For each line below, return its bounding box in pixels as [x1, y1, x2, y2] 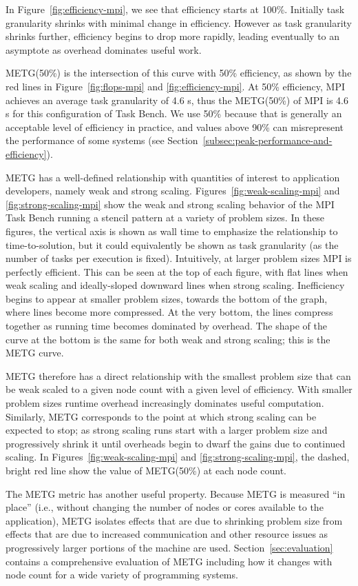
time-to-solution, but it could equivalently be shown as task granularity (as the [6, 237, 339, 252]
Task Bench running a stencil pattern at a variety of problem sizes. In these [6, 210, 325, 225]
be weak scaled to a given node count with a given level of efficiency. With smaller [6, 382, 352, 396]
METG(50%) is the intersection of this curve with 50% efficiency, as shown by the [6, 65, 352, 80]
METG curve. [6, 345, 64, 360]
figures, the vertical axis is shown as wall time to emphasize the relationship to [6, 223, 338, 238]
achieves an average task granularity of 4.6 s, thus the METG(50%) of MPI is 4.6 [6, 92, 348, 107]
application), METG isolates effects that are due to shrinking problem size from [6, 513, 343, 527]
